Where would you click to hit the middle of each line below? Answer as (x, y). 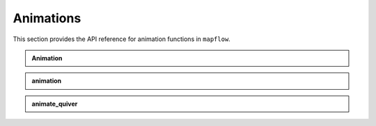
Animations (47, 18)
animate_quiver (55, 104)
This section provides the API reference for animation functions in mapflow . (122, 39)
